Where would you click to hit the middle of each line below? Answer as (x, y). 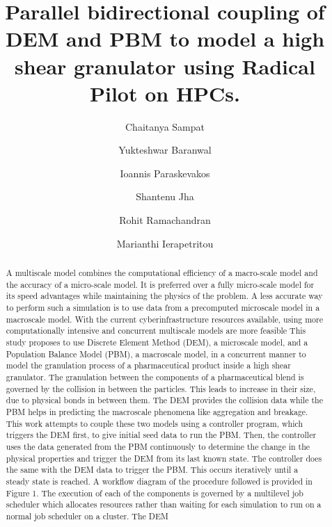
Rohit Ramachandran (165, 220)
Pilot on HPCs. (165, 93)
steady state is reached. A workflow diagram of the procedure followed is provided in (159, 481)
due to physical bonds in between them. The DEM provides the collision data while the (164, 400)
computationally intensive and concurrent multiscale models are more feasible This (156, 331)
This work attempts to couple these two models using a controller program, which (155, 423)
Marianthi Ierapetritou (165, 243)
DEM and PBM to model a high (165, 39)
